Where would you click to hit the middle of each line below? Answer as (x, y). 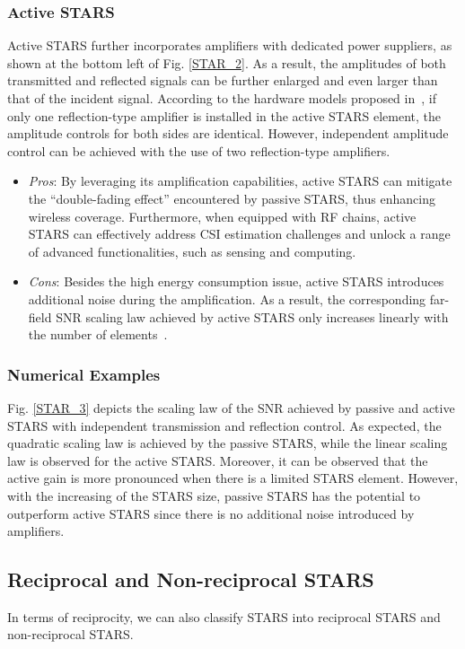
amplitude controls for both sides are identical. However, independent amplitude (228, 133)
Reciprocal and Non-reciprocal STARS (191, 579)
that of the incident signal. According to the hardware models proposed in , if (222, 98)
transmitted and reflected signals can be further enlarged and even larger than (223, 80)
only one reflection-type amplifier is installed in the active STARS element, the (224, 115)
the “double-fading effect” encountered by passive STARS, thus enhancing (232, 198)
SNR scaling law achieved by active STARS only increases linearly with (252, 316)
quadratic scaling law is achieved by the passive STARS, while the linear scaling (228, 443)
